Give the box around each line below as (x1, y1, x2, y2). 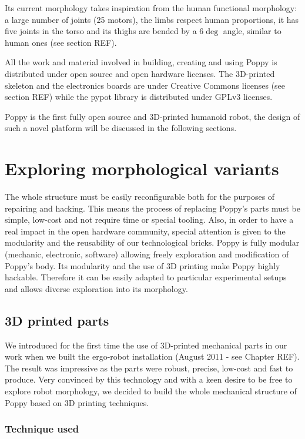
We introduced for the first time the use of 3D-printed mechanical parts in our (5, 339, 287, 351)
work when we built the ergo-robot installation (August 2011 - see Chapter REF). (5, 350, 300, 363)
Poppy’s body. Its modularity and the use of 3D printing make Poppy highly (5, 259, 280, 272)
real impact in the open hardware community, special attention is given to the (5, 224, 286, 237)
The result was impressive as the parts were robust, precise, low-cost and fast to (5, 361, 293, 374)
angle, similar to (223, 25, 281, 37)
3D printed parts (5, 311, 109, 329)
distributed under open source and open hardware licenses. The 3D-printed (5, 67, 275, 79)
